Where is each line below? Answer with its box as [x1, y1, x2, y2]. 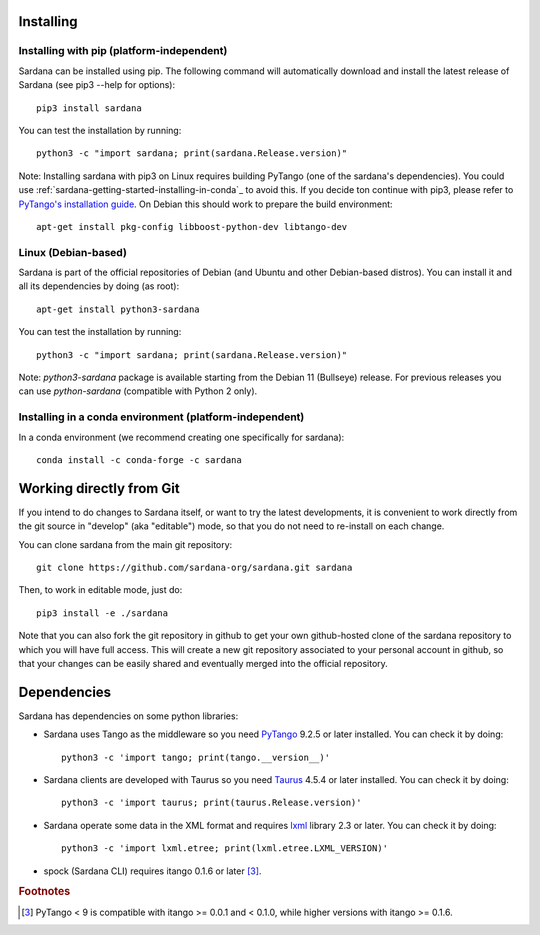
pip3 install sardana [36, 102, 142, 114]
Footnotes [18, 885, 71, 899]
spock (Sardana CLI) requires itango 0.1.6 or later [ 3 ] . [43, 865, 262, 877]
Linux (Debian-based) [18, 245, 127, 259]
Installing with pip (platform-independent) [18, 44, 228, 58]
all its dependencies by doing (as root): [18, 280, 180, 292]
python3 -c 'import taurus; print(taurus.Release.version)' [61, 797, 362, 809]
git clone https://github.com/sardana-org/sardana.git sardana [36, 561, 353, 573]
